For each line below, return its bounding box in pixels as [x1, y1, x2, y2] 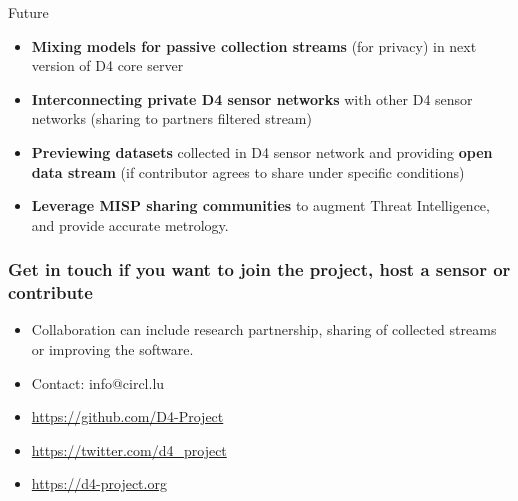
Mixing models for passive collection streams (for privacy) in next [31, 35, 477, 56]
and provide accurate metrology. [31, 214, 229, 235]
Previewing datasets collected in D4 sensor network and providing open [31, 141, 493, 162]
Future [8, 2, 49, 22]
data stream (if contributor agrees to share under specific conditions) [31, 161, 465, 182]
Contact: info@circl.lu [31, 372, 165, 393]
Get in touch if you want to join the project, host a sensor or [8, 257, 511, 282]
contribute [8, 280, 93, 305]
